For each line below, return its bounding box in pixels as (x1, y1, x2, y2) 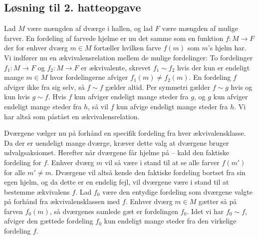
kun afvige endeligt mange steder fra (116, 101, 228, 111)
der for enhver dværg (4, 42, 68, 53)
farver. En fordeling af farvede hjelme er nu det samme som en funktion (4, 32, 224, 43)
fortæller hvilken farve (94, 42, 161, 53)
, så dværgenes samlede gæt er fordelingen (49, 206, 179, 216)
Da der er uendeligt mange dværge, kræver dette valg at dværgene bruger (4, 137, 229, 148)
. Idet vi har (187, 206, 224, 216)
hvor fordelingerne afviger (49, 72, 128, 82)
